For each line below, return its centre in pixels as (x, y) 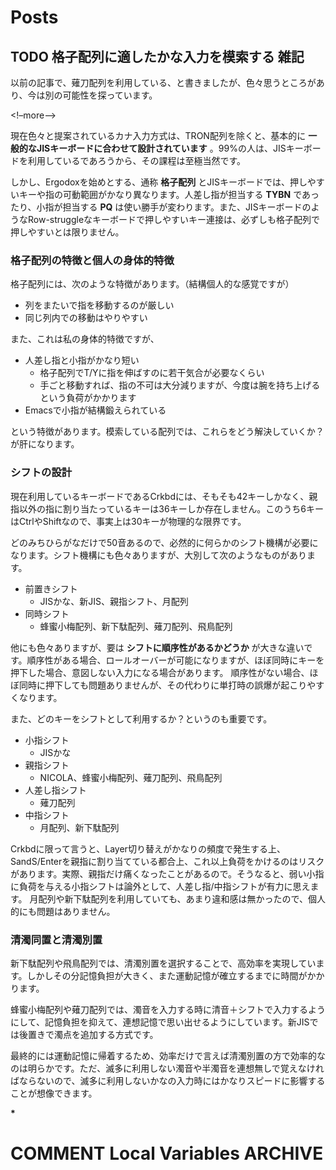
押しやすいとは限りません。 (67, 232)
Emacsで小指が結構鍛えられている (95, 410)
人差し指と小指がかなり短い (82, 360)
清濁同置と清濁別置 (56, 939)
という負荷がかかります (88, 398)
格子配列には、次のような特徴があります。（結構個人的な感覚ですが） (152, 284)
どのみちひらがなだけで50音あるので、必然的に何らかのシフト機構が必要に (164, 542)
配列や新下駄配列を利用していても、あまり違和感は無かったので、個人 (182, 898)
